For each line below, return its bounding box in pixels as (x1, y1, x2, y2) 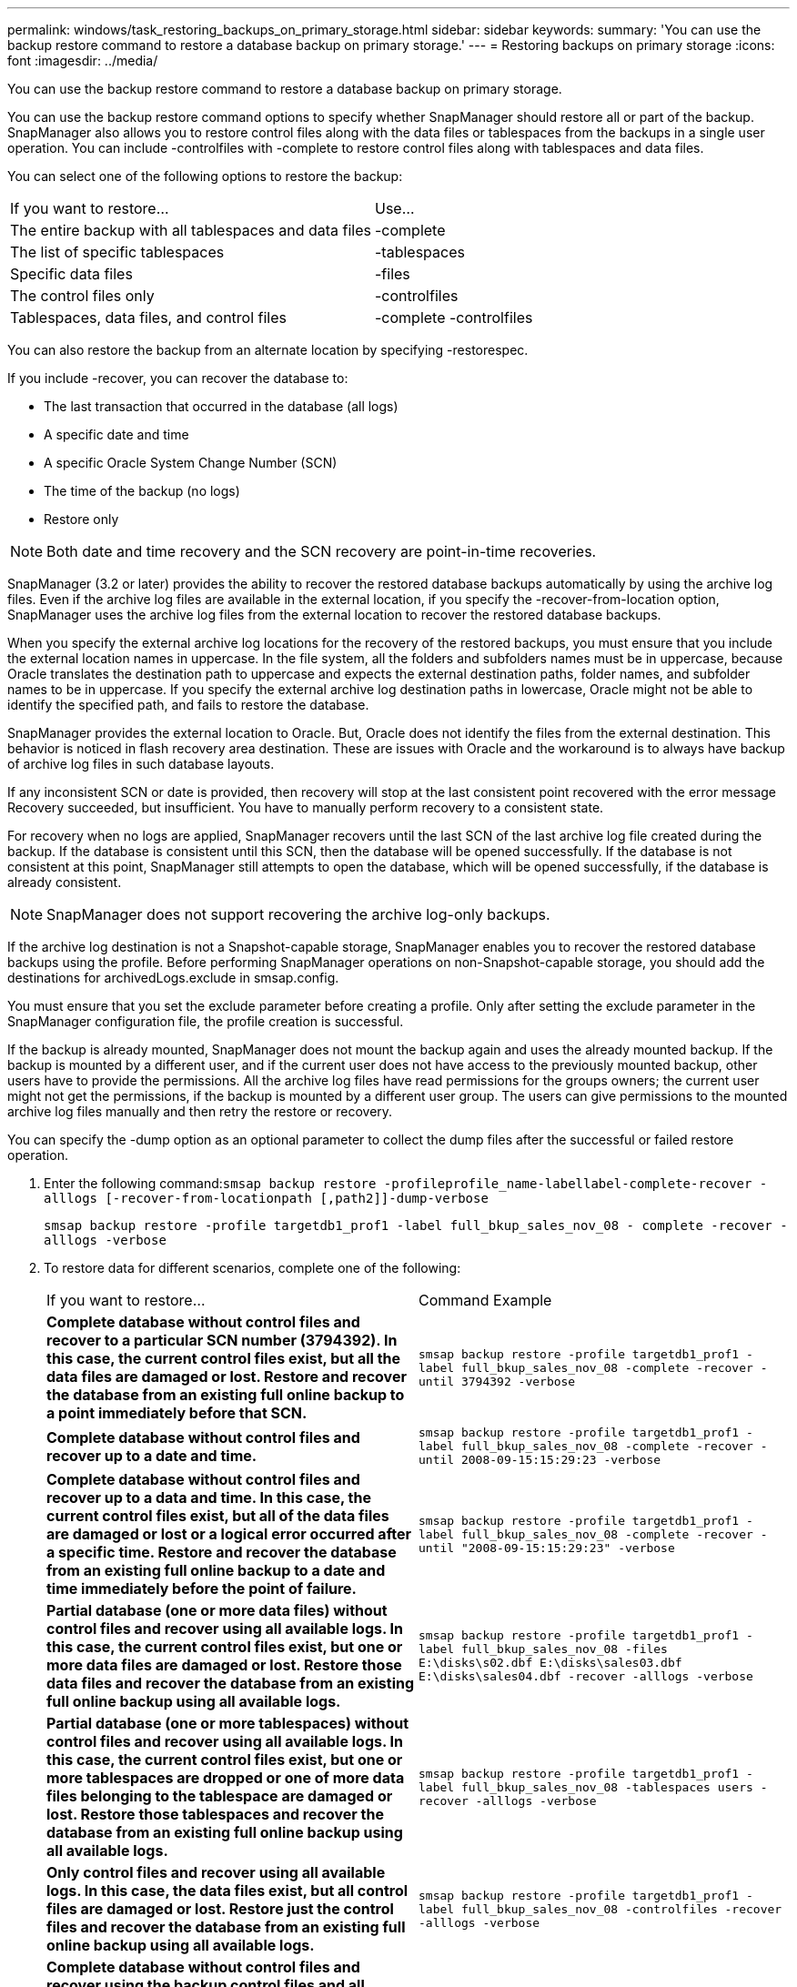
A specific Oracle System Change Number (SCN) (44, 455, 338, 470)
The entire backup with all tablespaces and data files (10, 221, 371, 239)
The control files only (10, 287, 155, 305)
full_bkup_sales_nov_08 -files (460, 1642, 668, 1656)
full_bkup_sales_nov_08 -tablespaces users (460, 1780, 753, 1794)
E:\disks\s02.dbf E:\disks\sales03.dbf (419, 1656, 682, 1669)
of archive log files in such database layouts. (7, 756, 275, 772)
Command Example (419, 1291, 552, 1309)
